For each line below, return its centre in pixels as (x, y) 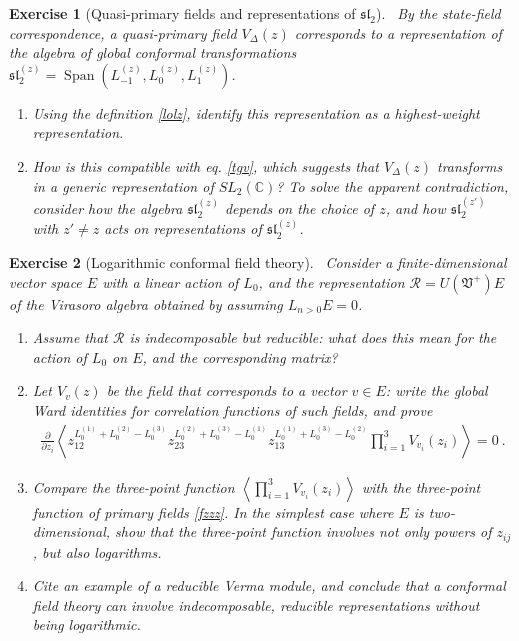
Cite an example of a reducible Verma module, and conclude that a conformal (269, 585)
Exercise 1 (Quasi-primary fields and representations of (182, 13)
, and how (415, 207)
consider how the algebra (107, 207)
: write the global (436, 390)
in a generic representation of (123, 185)
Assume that (70, 337)
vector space (45, 281)
